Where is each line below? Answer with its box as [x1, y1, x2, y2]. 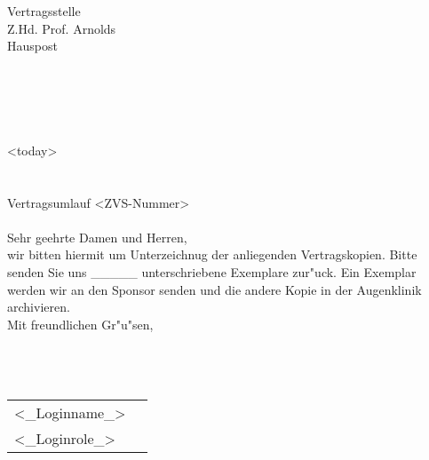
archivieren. [7, 297, 70, 316]
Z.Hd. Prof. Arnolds [7, 19, 116, 37]
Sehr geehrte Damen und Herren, [7, 227, 187, 246]
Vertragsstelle [7, 2, 81, 20]
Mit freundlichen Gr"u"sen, [7, 314, 154, 333]
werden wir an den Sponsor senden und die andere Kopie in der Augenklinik [7, 280, 422, 298]
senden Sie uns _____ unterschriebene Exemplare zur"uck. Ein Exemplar [7, 262, 417, 281]
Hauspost [7, 36, 58, 55]
